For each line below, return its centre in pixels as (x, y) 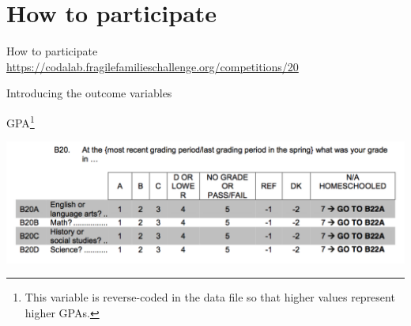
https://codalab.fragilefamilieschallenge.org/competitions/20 (153, 66)
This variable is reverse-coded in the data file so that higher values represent (210, 297)
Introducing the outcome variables (89, 93)
